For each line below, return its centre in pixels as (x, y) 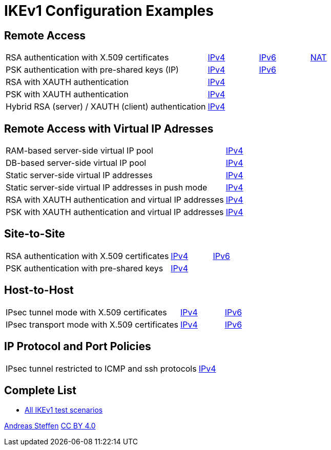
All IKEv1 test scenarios (64, 410)
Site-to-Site (35, 234)
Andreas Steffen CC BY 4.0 (50, 426)
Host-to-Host (39, 290)
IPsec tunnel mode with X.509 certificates (86, 312)
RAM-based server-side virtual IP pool (79, 151)
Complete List (40, 390)
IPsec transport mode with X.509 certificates (92, 324)
